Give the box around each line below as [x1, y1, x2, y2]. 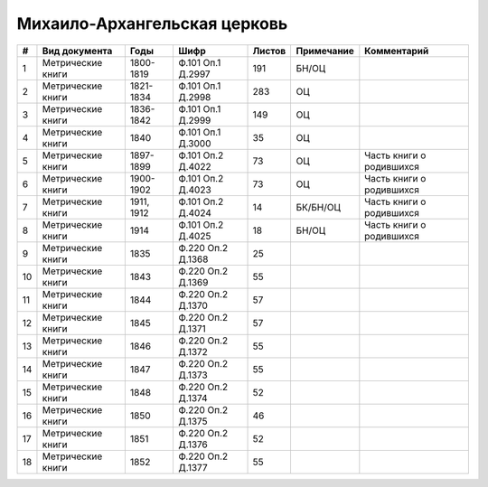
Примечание [296, 44, 354, 57]
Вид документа [42, 44, 113, 57]
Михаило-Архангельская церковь [16, 14, 288, 33]
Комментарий [364, 44, 429, 57]
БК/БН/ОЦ [296, 201, 341, 213]
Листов [252, 44, 286, 57]
